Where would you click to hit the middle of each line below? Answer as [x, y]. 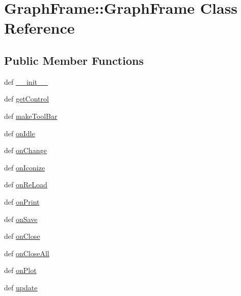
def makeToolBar [31, 116]
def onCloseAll [27, 253]
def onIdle [20, 133]
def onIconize [25, 167]
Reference [39, 28]
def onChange [25, 150]
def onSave [21, 219]
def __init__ [26, 81]
